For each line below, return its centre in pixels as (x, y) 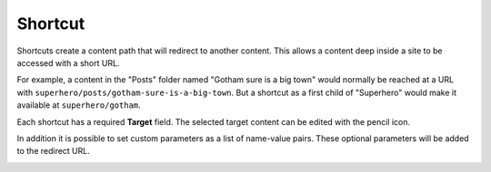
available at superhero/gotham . (79, 105)
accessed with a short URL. (68, 62)
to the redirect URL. (53, 151)
